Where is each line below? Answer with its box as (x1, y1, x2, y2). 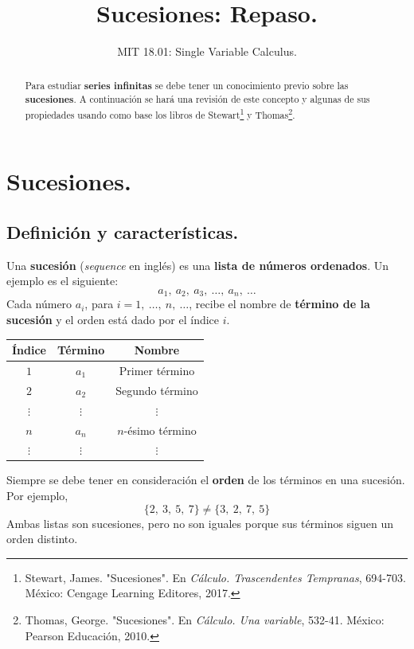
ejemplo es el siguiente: (6, 272, 119, 289)
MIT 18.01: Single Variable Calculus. (117, 43, 297, 60)
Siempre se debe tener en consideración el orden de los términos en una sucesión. (6, 471, 405, 488)
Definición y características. (6, 220, 239, 244)
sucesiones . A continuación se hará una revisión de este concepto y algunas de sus (25, 92, 370, 107)
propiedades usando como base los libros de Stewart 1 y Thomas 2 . (25, 105, 295, 121)
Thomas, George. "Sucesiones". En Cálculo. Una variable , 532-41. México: (25, 612, 385, 628)
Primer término (119, 362, 195, 379)
